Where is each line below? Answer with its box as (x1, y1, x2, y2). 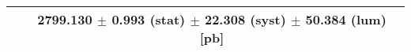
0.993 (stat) (111, 10, 186, 28)
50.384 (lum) (305, 10, 386, 28)
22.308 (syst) (204, 10, 286, 28)
